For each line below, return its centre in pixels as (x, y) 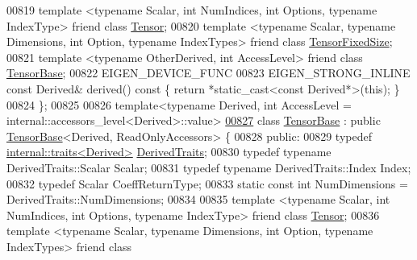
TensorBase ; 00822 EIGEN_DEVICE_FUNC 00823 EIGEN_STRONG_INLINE (208, 73)
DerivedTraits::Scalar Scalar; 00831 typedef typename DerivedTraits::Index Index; (209, 167)
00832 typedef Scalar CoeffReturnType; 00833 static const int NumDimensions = (207, 183)
